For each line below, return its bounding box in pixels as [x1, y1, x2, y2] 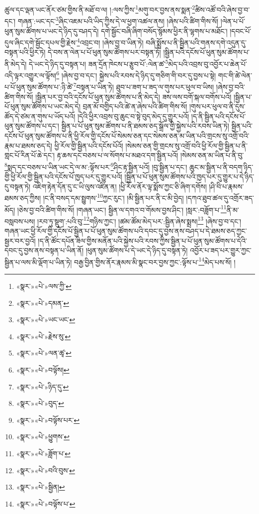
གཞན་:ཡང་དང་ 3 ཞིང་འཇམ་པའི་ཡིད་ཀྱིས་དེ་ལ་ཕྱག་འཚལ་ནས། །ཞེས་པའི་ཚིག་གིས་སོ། [17, 14, 219, 26]
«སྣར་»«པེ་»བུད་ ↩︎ [16, 398, 64, 408]
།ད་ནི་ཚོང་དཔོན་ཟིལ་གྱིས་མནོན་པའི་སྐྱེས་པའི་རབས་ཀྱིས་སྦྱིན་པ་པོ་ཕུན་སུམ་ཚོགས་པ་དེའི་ [38, 235, 247, 246]
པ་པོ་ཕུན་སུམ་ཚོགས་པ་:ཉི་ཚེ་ [4, 82, 74, 92]
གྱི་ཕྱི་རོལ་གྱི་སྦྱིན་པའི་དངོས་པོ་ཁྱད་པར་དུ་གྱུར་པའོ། [4, 171, 122, 182]
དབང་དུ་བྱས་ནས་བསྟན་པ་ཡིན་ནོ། [4, 245, 84, 256]
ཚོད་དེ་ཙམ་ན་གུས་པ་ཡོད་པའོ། [4, 111, 76, 121]
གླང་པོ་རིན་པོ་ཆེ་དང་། [4, 150, 55, 160]
